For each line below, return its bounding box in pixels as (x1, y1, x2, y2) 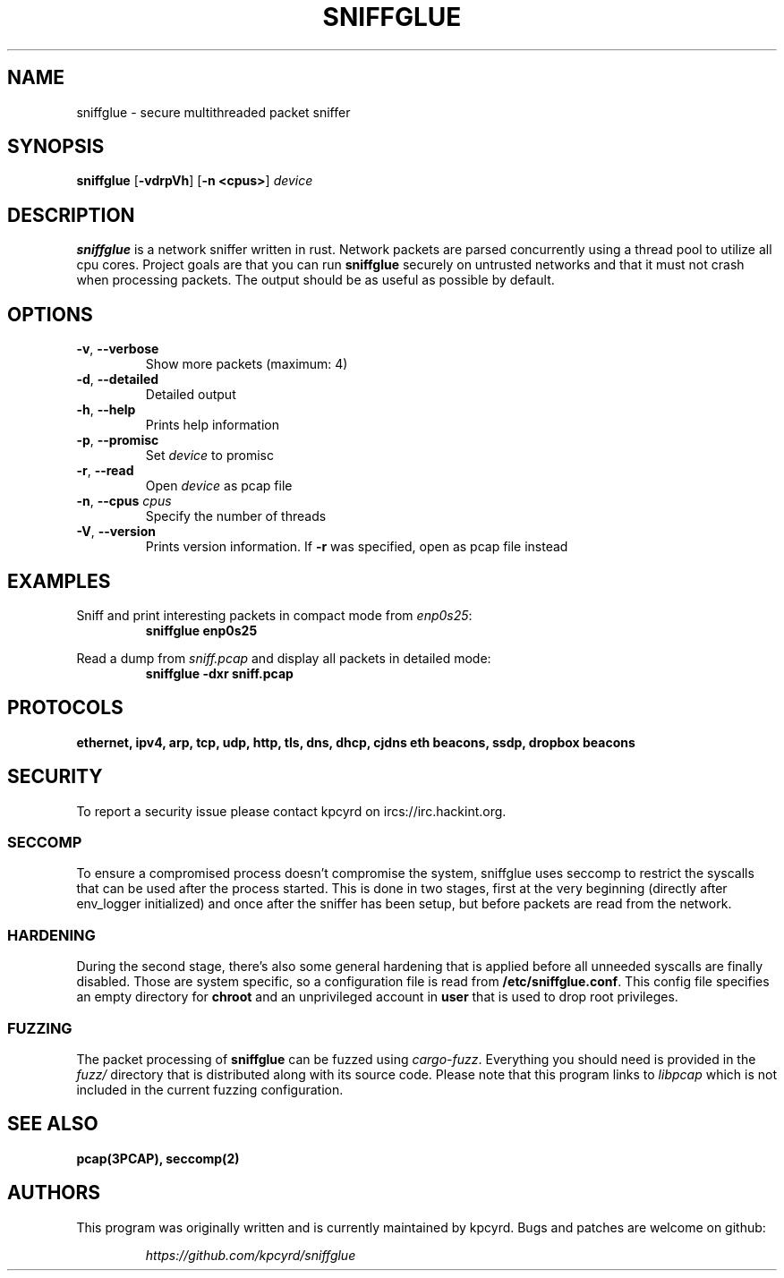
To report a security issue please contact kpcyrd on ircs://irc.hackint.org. (76, 803, 507, 819)
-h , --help (76, 402, 136, 418)
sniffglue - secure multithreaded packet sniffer (76, 104, 351, 120)
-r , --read (76, 463, 134, 479)
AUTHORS (7, 1181, 101, 1205)
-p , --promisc (76, 432, 159, 448)
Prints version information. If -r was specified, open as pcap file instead (145, 539, 568, 555)
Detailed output (145, 387, 236, 403)
